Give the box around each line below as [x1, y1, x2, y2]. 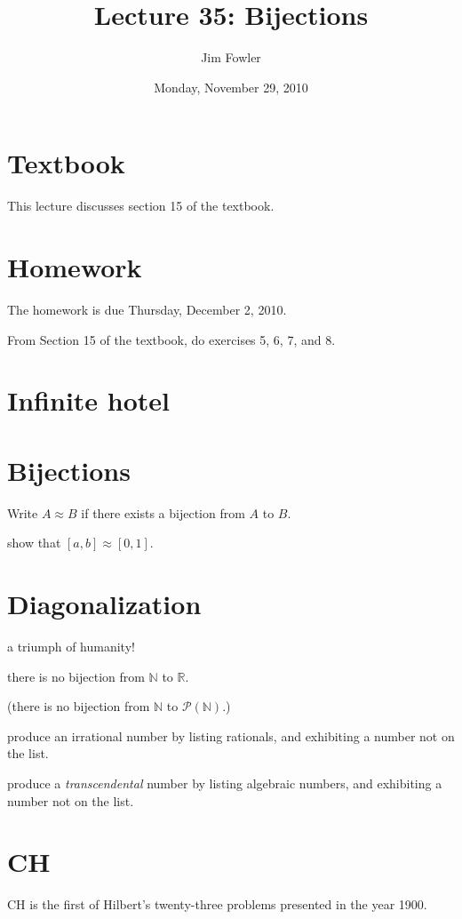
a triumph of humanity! [7, 636, 135, 655]
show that [7, 533, 61, 552]
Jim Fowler [201, 48, 261, 67]
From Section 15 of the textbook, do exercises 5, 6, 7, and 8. [7, 330, 336, 348]
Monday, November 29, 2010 [154, 77, 308, 96]
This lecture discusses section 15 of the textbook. [7, 196, 275, 215]
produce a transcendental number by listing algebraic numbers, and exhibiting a [7, 773, 442, 792]
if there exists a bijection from [81, 503, 245, 522]
